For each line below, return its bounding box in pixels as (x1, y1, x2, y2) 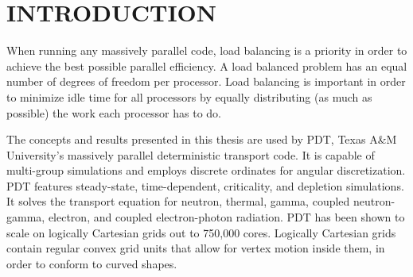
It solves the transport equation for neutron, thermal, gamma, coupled (6, 193, 350, 210)
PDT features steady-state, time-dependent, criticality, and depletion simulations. (6, 177, 404, 194)
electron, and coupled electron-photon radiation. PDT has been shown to (48, 209, 405, 225)
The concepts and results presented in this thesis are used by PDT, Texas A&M (6, 131, 397, 148)
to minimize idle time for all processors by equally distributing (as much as (6, 88, 372, 105)
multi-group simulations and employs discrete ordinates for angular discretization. (6, 162, 406, 179)
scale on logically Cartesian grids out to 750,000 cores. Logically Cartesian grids (6, 224, 396, 240)
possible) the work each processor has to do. (6, 104, 221, 121)
